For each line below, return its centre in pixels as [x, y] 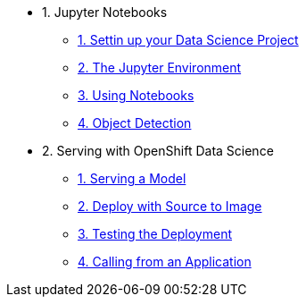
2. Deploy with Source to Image [170, 206]
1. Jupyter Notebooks [105, 12]
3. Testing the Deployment [155, 234]
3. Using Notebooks [136, 95]
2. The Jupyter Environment [160, 68]
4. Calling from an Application [165, 262]
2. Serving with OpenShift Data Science [158, 151]
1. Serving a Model [132, 178]
